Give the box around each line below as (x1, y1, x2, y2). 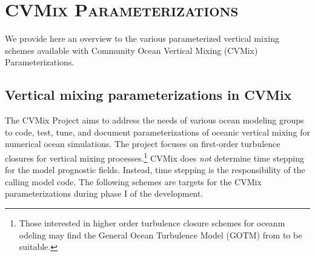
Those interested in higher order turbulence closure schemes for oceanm (19, 216, 285, 229)
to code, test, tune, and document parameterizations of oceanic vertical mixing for (5, 125, 310, 138)
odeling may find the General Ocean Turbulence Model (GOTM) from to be (19, 228, 302, 241)
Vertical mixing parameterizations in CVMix (5, 85, 292, 104)
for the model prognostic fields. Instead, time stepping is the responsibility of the (5, 163, 305, 176)
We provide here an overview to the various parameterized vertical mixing (5, 32, 279, 45)
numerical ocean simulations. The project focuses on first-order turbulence (5, 137, 280, 150)
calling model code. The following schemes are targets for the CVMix (5, 175, 262, 188)
